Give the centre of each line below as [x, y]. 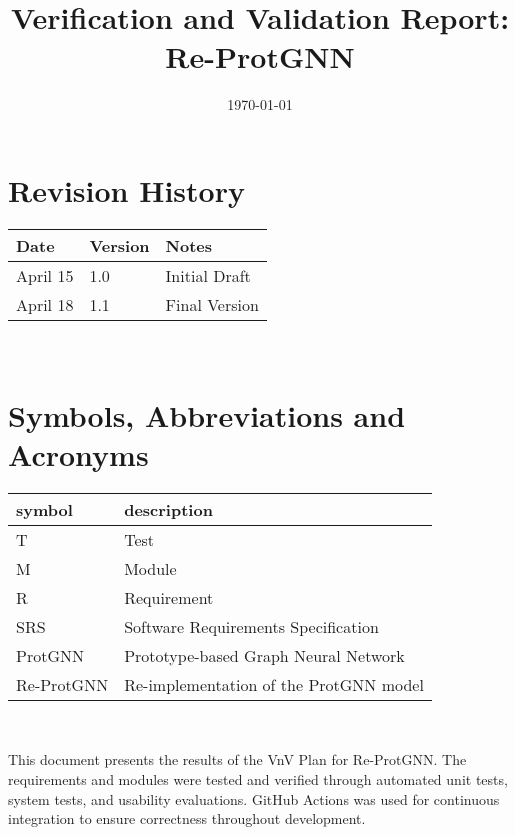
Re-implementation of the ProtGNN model [274, 684]
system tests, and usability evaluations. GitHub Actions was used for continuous [254, 798]
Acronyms [78, 453]
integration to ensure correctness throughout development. [187, 818]
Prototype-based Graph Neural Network [264, 655]
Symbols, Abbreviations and [207, 414]
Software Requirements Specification [251, 626]
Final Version [212, 304]
